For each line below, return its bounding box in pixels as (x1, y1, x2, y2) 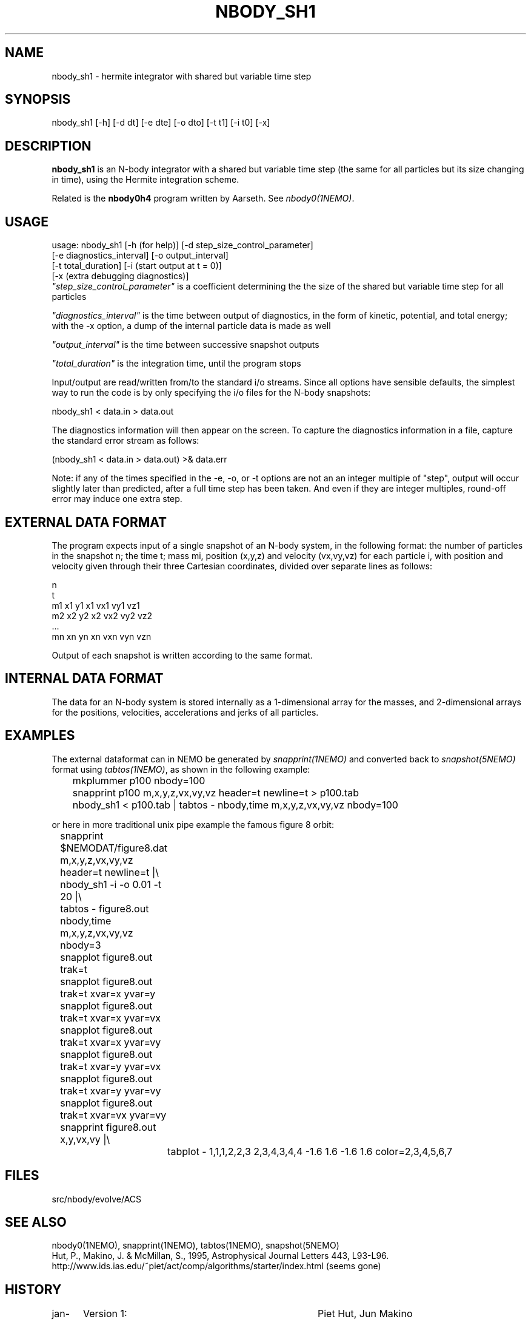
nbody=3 (60, 938, 101, 951)
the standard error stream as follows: (52, 435, 199, 446)
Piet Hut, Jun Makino (317, 1307, 413, 1320)
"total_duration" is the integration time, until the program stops (52, 358, 301, 369)
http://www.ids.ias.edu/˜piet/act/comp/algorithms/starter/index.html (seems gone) (52, 1261, 381, 1272)
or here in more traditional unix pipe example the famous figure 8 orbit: (52, 819, 334, 830)
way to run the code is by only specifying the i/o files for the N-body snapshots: (52, 387, 371, 398)
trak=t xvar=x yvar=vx (60, 1011, 161, 1024)
